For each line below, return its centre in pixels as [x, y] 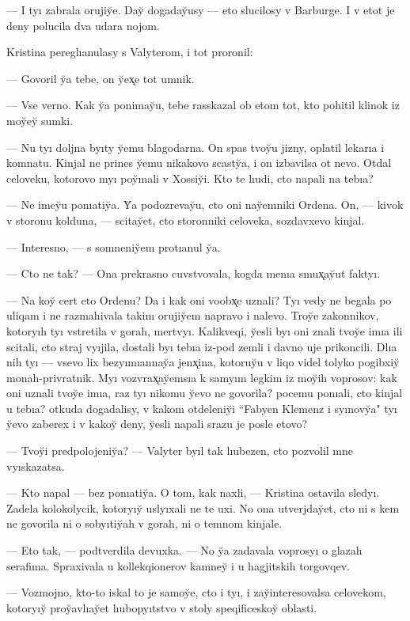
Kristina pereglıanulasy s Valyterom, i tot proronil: [130, 52]
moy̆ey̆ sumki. [40, 120]
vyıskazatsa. [36, 466]
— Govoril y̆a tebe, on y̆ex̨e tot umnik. [101, 78]
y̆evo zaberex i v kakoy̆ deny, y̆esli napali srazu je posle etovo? [157, 424]
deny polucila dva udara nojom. [83, 25]
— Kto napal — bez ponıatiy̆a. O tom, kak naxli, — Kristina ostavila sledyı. [193, 492]
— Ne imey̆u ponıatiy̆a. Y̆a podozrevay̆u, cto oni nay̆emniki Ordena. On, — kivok [205, 204]
